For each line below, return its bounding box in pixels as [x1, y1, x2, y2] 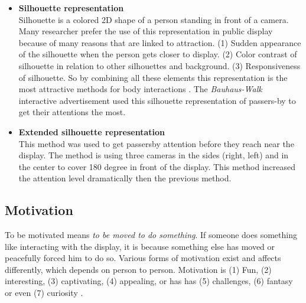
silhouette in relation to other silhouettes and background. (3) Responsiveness [18, 59, 301, 71]
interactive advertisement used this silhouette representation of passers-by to [18, 94, 296, 106]
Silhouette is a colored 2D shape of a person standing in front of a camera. [18, 13, 289, 25]
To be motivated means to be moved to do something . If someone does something [5, 229, 297, 241]
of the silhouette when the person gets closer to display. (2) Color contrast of [18, 48, 297, 60]
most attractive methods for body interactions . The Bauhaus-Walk [18, 83, 262, 95]
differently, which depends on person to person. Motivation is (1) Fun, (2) [5, 263, 272, 275]
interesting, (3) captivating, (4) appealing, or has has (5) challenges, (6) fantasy [5, 275, 293, 287]
